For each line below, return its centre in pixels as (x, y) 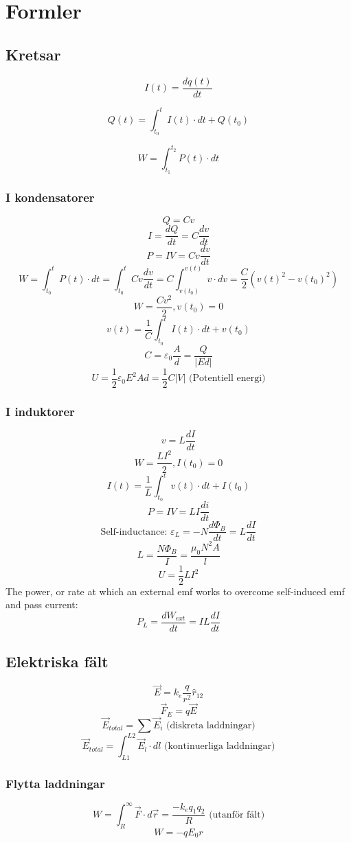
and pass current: (42, 604)
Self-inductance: (134, 532)
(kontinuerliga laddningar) (219, 747)
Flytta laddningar (55, 784)
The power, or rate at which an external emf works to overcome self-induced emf (175, 591)
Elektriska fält (57, 661)
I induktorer (40, 411)
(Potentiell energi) (227, 379)
